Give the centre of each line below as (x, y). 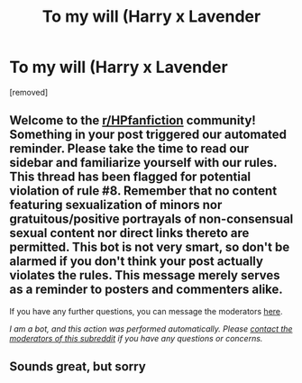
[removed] (29, 92)
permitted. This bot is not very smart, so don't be (150, 247)
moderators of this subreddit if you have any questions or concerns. (136, 338)
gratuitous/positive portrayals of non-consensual (151, 219)
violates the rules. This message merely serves (145, 275)
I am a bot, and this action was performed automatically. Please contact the (151, 328)
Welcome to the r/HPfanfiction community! (133, 120)
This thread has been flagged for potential (130, 177)
